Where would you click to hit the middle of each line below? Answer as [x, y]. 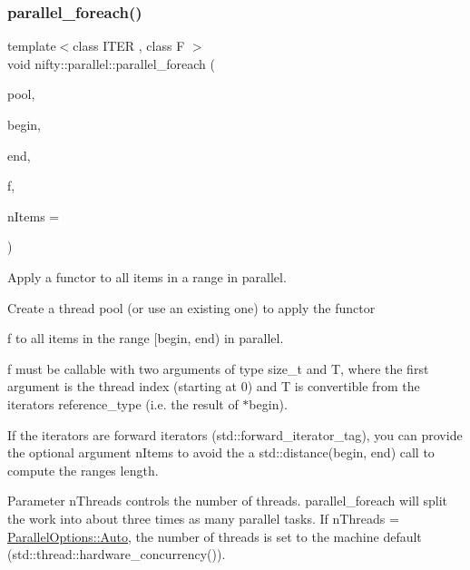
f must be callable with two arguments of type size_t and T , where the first [218, 368]
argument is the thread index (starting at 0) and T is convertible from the [214, 386]
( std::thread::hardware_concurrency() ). [117, 554]
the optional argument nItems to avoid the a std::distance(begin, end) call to [221, 452]
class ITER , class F [129, 46]
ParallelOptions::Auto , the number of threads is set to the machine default [215, 536]
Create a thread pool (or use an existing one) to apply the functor [191, 307]
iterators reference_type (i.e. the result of [123, 403]
